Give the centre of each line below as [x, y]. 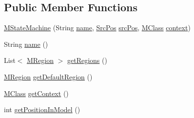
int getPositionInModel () [42, 109]
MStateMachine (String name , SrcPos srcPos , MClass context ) [97, 28]
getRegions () [87, 60]
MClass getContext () [36, 93]
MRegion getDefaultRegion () [48, 76]
